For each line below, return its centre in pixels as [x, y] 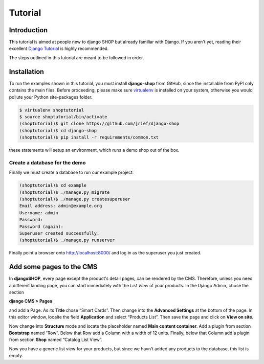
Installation [26, 72]
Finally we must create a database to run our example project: [71, 172]
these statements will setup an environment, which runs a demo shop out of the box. [94, 150]
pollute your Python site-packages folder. [51, 97]
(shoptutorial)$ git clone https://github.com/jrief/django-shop [99, 124]
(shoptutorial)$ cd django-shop [58, 130]
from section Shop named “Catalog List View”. [56, 340]
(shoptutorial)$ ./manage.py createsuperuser [75, 199]
